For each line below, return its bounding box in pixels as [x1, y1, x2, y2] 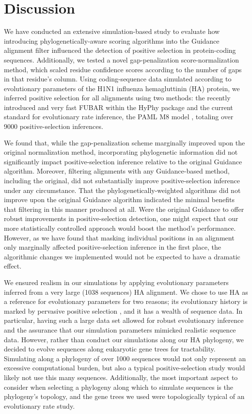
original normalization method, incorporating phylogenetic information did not [4, 147, 238, 157]
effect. [4, 261, 22, 271]
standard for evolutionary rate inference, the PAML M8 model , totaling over [4, 111, 234, 122]
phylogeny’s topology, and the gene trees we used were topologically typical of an [4, 391, 245, 401]
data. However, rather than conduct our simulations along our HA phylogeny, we [4, 334, 244, 344]
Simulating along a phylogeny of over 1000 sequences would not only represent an [4, 353, 246, 363]
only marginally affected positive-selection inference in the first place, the [4, 242, 221, 252]
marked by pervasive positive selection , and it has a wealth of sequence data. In [4, 305, 243, 316]
